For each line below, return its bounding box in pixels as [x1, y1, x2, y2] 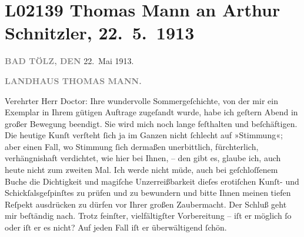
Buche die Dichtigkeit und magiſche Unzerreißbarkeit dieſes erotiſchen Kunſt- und [5, 175, 299, 187]
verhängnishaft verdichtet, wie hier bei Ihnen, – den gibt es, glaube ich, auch [5, 152, 281, 164]
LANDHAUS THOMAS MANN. [5, 74, 142, 86]
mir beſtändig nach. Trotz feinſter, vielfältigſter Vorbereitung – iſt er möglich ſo [5, 209, 292, 222]
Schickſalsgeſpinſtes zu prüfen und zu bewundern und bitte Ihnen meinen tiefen [5, 186, 291, 199]
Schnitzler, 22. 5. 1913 [5, 21, 195, 45]
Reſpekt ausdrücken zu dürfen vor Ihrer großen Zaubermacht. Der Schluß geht [5, 198, 287, 210]
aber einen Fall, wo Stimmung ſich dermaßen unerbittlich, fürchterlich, [5, 140, 259, 152]
